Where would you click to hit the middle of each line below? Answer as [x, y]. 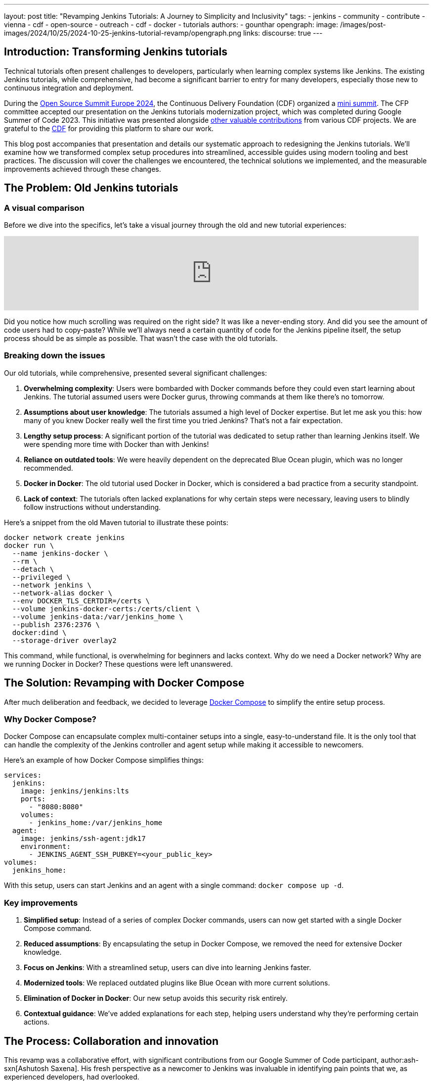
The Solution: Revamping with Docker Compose [124, 683]
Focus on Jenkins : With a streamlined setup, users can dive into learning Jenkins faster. [168, 968]
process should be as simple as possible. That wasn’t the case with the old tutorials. [141, 339]
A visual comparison [44, 208]
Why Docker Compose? [50, 719]
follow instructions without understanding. [92, 507]
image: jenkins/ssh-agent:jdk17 [83, 839]
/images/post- [363, 25]
